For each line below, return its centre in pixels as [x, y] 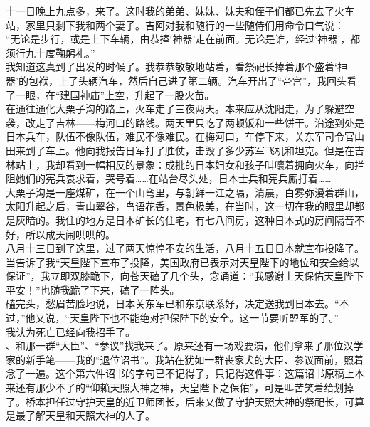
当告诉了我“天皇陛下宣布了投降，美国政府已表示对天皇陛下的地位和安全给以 [183, 262]
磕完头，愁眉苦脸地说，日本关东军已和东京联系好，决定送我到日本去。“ [173, 304]
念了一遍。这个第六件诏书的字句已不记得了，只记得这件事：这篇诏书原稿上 [180, 373]
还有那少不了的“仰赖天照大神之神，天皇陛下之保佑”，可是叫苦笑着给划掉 [185, 388]
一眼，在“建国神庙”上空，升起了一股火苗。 [115, 94]
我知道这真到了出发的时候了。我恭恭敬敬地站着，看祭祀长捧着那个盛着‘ [171, 67]
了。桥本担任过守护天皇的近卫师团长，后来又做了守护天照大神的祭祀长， [175, 401]
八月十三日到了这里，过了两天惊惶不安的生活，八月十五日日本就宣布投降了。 [185, 248]
